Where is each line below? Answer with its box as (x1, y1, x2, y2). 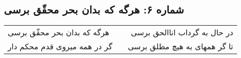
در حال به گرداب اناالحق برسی (131, 27, 233, 38)
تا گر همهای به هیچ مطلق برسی (128, 41, 233, 52)
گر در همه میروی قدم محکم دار (8, 41, 112, 52)
